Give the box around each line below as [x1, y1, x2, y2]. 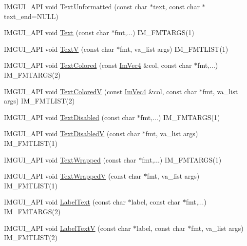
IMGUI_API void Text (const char [4, 27, 109, 38]
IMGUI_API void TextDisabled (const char [4, 112, 135, 122]
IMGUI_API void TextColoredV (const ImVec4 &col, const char [4, 86, 197, 96]
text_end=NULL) [4, 11, 58, 21]
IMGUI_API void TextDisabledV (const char [4, 128, 140, 139]
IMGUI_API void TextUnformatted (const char [4, 1, 148, 11]
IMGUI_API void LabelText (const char [4, 197, 126, 207]
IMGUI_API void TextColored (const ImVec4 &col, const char [4, 60, 192, 70]
